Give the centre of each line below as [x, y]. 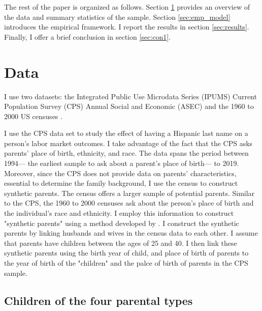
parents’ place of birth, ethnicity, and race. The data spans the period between [126, 153]
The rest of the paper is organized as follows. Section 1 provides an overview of [127, 7]
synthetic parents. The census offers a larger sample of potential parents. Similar [129, 193]
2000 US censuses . [33, 116]
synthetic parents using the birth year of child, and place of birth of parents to [126, 253]
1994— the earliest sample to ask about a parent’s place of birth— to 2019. [122, 163]
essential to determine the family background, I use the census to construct [121, 183]
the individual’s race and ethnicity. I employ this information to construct [119, 213]
